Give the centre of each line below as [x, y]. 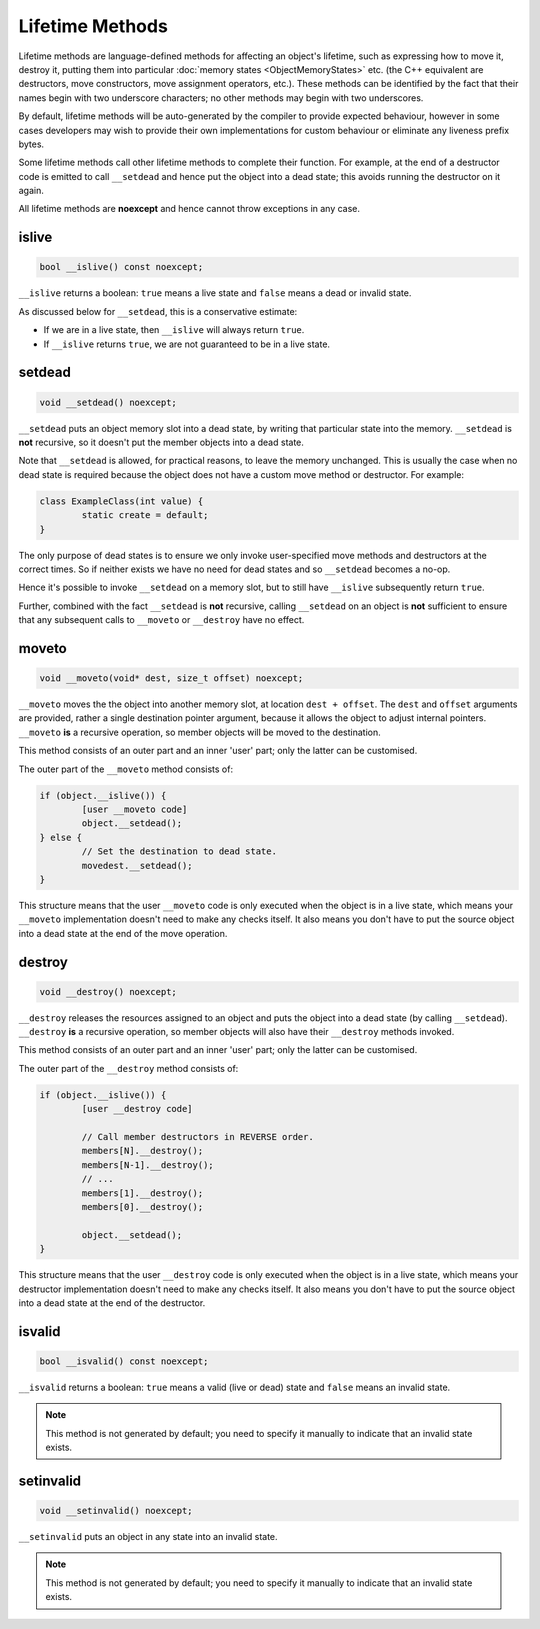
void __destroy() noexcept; [108, 991]
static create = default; [145, 515]
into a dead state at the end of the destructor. [112, 1302]
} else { [61, 837]
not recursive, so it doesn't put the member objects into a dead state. [161, 442]
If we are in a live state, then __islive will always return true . [174, 330]
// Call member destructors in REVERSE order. [197, 1137]
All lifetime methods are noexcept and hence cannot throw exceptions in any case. [189, 209]
